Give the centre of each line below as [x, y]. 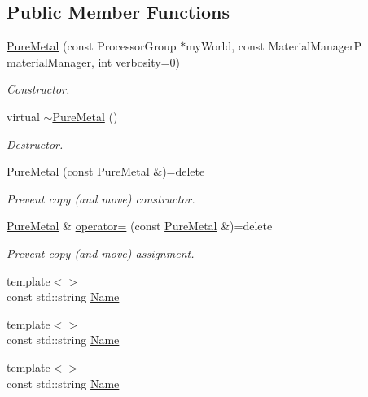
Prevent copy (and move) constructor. [101, 198]
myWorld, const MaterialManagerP [274, 46]
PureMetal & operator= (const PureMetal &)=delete [140, 226]
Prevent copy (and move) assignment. [101, 253]
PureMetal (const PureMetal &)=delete [106, 171]
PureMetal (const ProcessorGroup [92, 46]
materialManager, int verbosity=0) [93, 61]
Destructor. [35, 144]
